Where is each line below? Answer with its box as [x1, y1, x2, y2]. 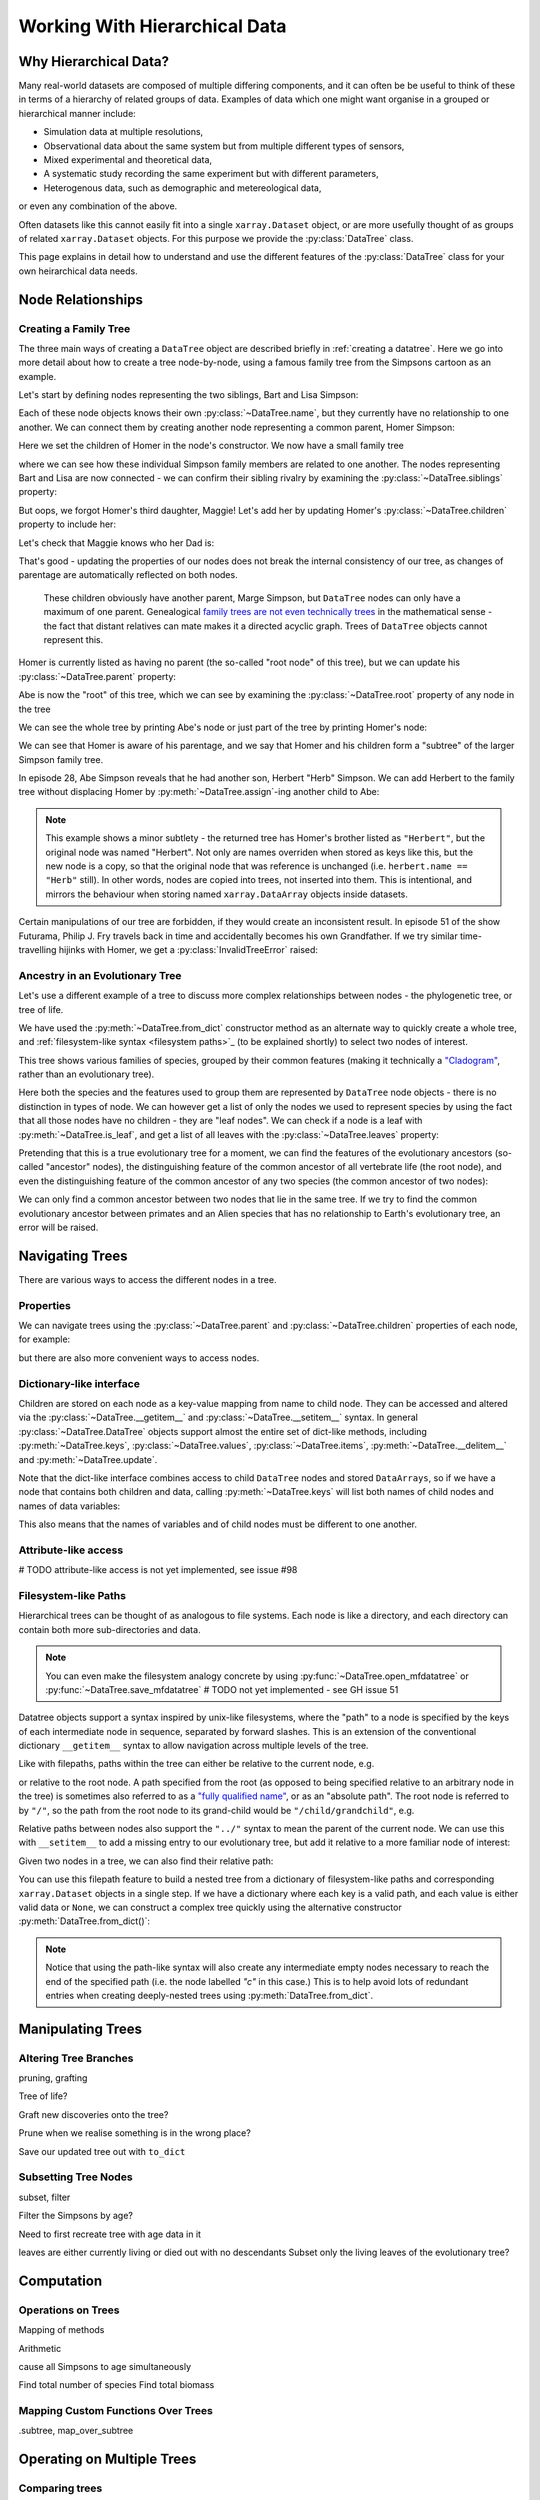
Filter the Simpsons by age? [18, 2210, 134, 2222]
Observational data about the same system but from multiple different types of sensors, [43, 140, 405, 152]
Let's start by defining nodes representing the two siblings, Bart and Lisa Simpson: [18, 389, 359, 401]
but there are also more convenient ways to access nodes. [18, 1351, 260, 1364]
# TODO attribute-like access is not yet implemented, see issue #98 [18, 1564, 298, 1576]
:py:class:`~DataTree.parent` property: [18, 670, 177, 682]
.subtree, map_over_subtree [18, 2425, 134, 2437]
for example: [18, 1333, 71, 1345]
